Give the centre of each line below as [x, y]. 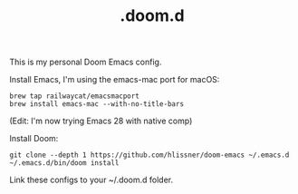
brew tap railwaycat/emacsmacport [75, 96]
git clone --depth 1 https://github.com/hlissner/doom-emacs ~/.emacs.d [149, 155]
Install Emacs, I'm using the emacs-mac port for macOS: [115, 80]
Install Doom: [34, 139]
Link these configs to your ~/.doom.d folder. [91, 180]
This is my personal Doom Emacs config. [86, 62]
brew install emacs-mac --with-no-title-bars [96, 104]
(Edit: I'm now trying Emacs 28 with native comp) [101, 121]
